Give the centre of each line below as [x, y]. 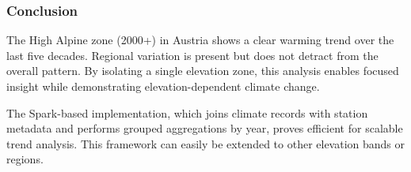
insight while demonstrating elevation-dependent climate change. [163, 86]
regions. [25, 159]
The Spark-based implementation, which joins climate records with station [187, 112]
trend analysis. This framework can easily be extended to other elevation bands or [206, 143]
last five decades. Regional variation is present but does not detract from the [192, 55]
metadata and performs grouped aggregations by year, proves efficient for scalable [205, 128]
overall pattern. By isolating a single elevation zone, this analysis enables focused [203, 71]
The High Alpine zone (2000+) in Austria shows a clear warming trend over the [200, 40]
